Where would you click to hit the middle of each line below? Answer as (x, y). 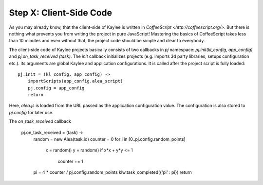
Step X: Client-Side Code (60, 13)
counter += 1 (70, 161)
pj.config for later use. (31, 112)
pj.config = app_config (56, 88)
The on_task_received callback (40, 121)
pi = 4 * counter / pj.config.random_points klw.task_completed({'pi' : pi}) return (113, 172)
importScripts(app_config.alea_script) (75, 81)
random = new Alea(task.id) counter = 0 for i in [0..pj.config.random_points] (109, 139)
